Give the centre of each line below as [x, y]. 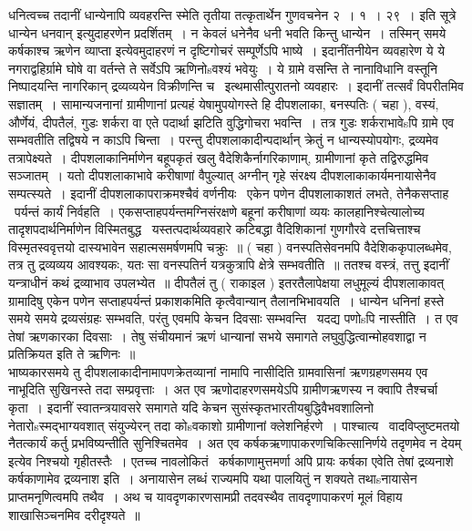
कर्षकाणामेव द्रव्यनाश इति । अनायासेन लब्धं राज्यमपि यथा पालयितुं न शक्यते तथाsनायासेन [213, 479]
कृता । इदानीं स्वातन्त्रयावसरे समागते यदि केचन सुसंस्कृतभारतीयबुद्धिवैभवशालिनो [191, 408]
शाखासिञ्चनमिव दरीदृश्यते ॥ [74, 514]
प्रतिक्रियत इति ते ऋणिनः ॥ [72, 354]
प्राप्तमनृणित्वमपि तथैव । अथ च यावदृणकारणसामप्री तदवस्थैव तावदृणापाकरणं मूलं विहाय [205, 497]
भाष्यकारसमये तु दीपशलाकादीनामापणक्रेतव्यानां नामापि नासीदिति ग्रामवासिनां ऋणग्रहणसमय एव [218, 371]
